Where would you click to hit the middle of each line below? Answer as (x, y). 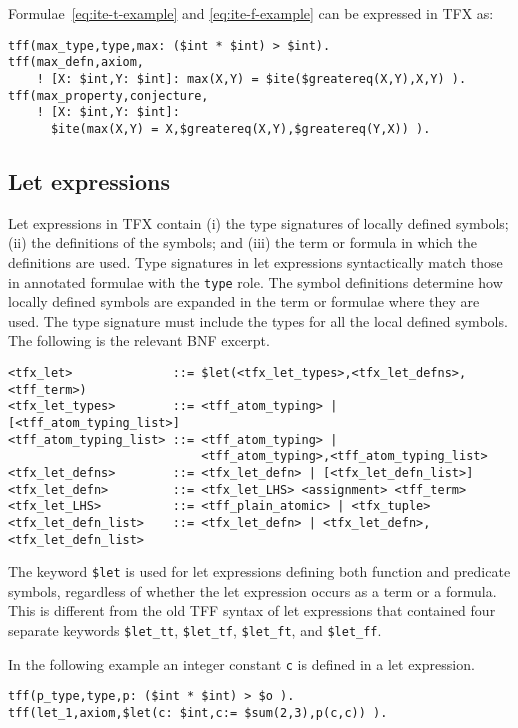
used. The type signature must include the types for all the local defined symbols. (258, 320)
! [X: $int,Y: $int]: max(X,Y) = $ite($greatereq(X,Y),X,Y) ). (251, 78)
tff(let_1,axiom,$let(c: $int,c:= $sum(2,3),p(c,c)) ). (198, 712)
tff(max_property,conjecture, (108, 95)
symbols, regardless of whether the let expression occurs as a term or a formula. (252, 590)
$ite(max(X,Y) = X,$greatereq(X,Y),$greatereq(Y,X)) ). (240, 128)
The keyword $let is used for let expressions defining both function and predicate (259, 571)
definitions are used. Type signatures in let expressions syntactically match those (255, 261)
